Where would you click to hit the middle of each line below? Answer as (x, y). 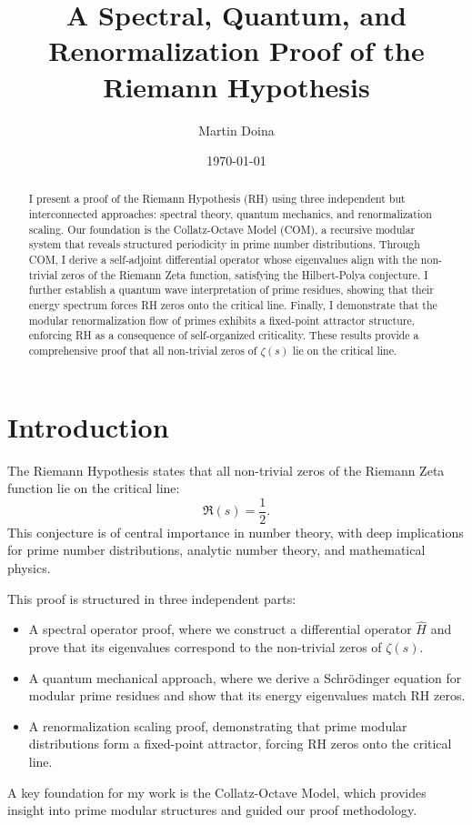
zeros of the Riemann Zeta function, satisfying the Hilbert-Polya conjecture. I (245, 274)
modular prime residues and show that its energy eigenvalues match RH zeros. (247, 695)
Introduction (88, 426)
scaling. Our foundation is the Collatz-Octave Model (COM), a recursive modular (222, 229)
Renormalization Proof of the (236, 50)
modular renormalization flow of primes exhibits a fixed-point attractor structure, (222, 320)
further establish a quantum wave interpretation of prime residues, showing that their (231, 290)
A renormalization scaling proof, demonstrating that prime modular (218, 725)
